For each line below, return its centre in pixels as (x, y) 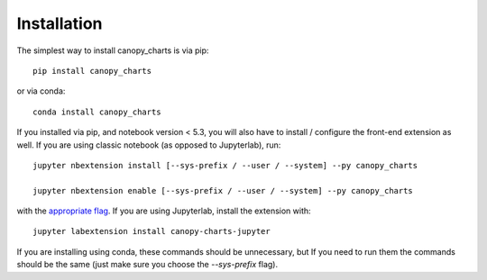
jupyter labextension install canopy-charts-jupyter (152, 231)
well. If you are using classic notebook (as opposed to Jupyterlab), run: (149, 145)
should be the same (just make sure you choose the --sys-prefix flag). (147, 265)
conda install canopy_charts (97, 112)
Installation (60, 23)
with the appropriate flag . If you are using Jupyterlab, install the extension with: (164, 211)
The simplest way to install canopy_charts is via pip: (113, 50)
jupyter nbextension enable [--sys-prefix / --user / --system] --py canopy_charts (223, 190)
